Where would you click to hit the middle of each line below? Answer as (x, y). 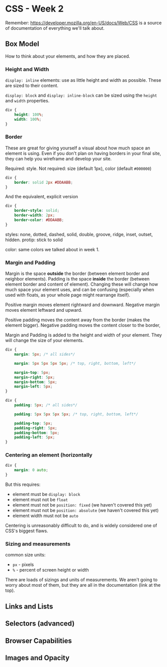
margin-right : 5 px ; (35, 377)
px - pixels (23, 565)
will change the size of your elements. (45, 341)
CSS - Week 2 (34, 9)
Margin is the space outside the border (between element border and (77, 273)
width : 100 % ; (28, 119)
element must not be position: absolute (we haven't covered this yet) (86, 511)
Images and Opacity (37, 658)
